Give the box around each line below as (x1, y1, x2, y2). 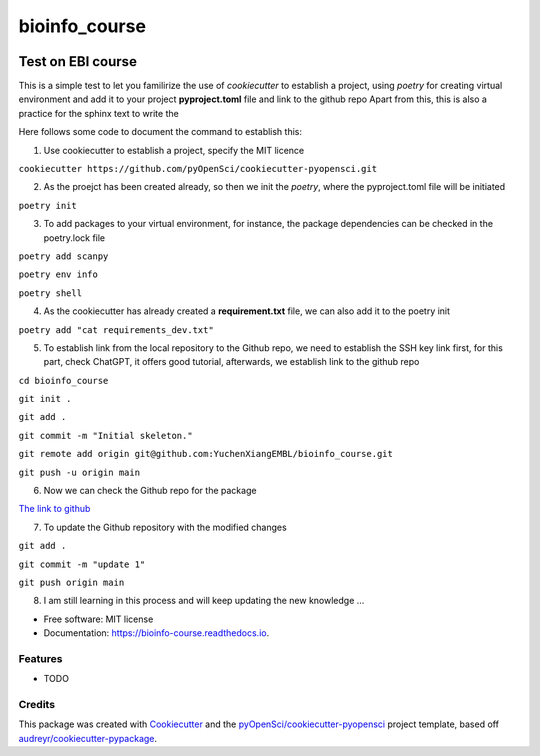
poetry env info (18, 269, 99, 280)
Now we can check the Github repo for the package (43, 485, 257, 497)
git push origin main (18, 577, 125, 588)
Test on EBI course (18, 53, 137, 70)
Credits (18, 698, 55, 712)
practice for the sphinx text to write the (18, 107, 179, 119)
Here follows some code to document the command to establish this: (18, 126, 303, 138)
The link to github (18, 503, 91, 515)
